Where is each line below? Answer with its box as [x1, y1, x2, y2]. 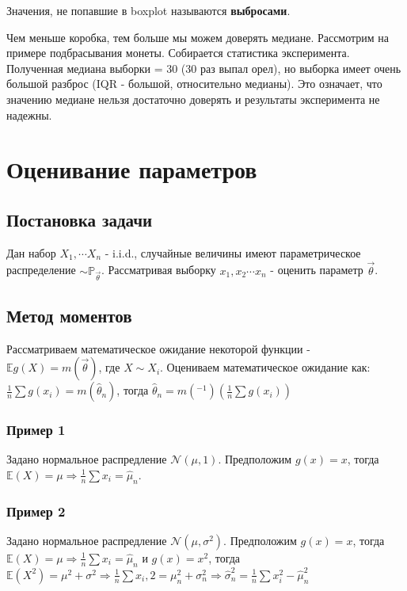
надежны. [6, 106, 52, 123]
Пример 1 [6, 420, 66, 440]
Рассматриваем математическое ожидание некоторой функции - [6, 340, 310, 357]
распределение [6, 261, 76, 278]
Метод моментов [6, 303, 132, 327]
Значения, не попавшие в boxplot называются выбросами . [6, 2, 291, 18]
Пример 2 [6, 501, 66, 520]
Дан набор [6, 244, 56, 261]
